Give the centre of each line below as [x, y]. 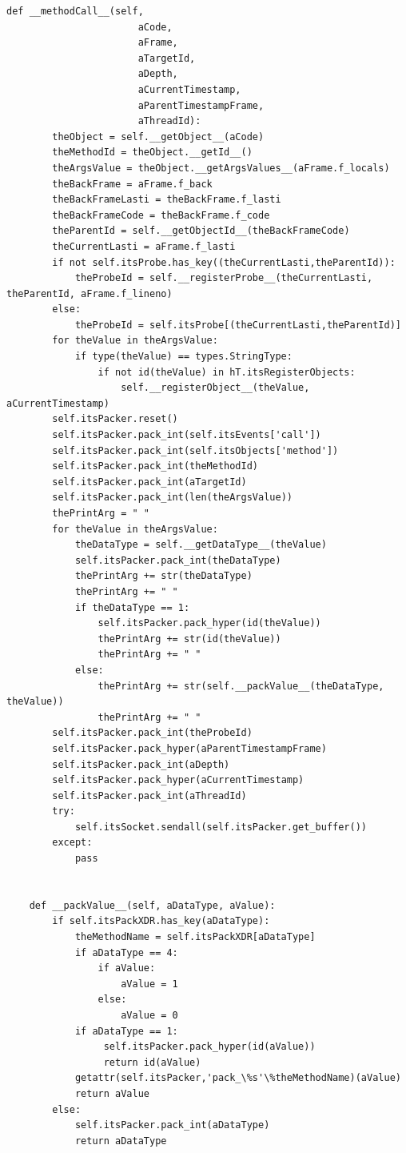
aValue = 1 [149, 984]
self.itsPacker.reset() [115, 419]
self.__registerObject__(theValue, [215, 388]
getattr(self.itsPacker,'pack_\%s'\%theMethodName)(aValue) [238, 1078]
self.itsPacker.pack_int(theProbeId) [152, 733]
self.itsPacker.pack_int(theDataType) [178, 560]
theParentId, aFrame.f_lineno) [90, 293]
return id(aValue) [152, 1062]
